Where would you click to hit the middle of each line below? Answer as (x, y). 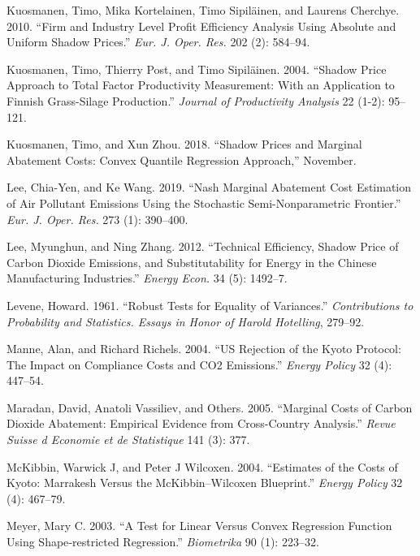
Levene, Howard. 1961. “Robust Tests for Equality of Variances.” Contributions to (210, 305)
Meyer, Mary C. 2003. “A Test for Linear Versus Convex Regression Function (199, 526)
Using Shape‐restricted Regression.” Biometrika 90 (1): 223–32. (163, 542)
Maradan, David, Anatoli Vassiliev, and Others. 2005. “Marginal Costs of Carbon (210, 407)
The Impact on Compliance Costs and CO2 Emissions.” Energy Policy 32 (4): (199, 364)
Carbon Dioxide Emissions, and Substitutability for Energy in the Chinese (192, 262)
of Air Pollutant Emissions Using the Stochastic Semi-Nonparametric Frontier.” (204, 203)
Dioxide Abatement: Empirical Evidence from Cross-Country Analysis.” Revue (201, 423)
